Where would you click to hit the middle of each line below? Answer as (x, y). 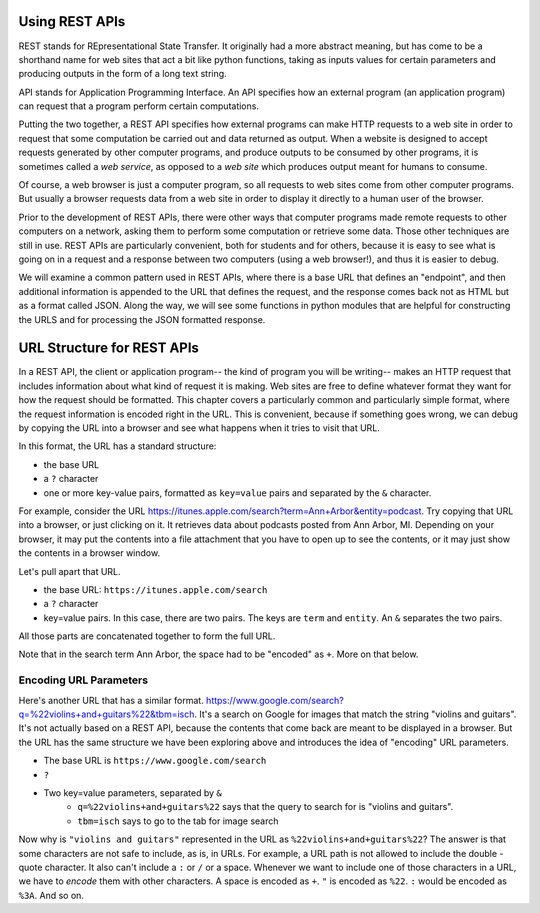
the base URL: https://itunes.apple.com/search (155, 589)
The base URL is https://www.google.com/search (155, 761)
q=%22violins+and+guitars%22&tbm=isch (106, 714)
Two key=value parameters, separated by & (132, 792)
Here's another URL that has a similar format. (111, 700)
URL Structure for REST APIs (109, 348)
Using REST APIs (72, 21)
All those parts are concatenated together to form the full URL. (147, 636)
